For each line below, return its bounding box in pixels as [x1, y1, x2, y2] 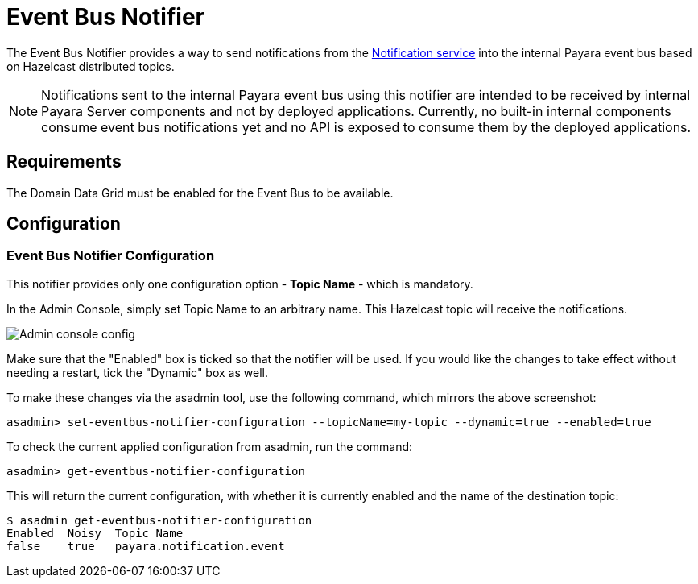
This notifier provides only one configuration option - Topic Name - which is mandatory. [6, 276, 473, 291]
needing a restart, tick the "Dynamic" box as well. [6, 365, 268, 379]
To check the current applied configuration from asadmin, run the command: [6, 439, 413, 454]
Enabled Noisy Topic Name [6, 526, 184, 540]
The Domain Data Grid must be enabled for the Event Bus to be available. [6, 185, 394, 200]
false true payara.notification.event [6, 539, 285, 553]
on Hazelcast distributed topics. [6, 59, 175, 73]
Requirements [6, 151, 122, 172]
